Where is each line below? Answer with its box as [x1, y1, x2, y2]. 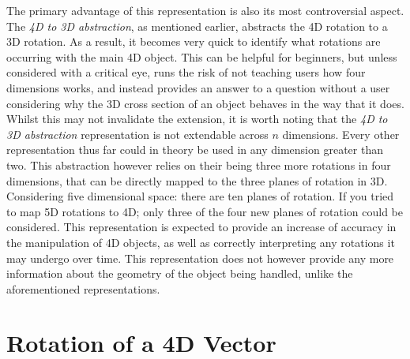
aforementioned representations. [6, 280, 160, 297]
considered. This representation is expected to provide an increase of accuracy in [6, 219, 397, 235]
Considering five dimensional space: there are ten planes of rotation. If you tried [6, 188, 394, 204]
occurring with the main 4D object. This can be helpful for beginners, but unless [6, 48, 397, 65]
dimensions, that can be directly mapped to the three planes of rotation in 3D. [6, 172, 388, 189]
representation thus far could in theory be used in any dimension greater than [6, 141, 383, 158]
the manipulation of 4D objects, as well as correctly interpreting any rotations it [6, 234, 395, 250]
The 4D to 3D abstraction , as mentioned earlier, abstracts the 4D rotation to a [6, 17, 388, 34]
